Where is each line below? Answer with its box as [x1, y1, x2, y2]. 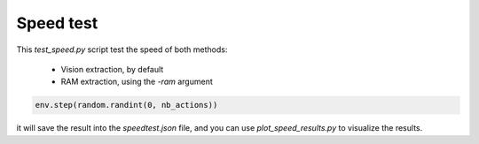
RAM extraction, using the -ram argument [60, 76, 213, 87]
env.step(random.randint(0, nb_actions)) [35, 100, 218, 110]
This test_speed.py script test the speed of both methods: [16, 44, 228, 55]
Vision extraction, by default [60, 64, 164, 74]
